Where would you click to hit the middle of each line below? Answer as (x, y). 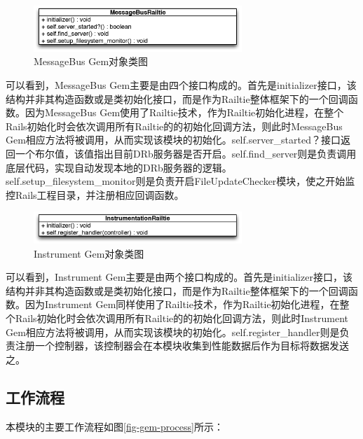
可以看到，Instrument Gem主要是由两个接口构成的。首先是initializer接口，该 (179, 277)
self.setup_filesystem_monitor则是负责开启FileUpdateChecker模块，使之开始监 (180, 181)
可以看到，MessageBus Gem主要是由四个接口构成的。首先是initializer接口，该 (181, 84)
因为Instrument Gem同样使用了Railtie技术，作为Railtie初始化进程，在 (182, 304)
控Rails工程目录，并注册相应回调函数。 (95, 194)
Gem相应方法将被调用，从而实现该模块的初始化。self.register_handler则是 (173, 332)
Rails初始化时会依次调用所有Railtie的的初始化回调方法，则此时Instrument (182, 318)
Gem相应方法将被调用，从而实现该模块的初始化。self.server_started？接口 (173, 140)
